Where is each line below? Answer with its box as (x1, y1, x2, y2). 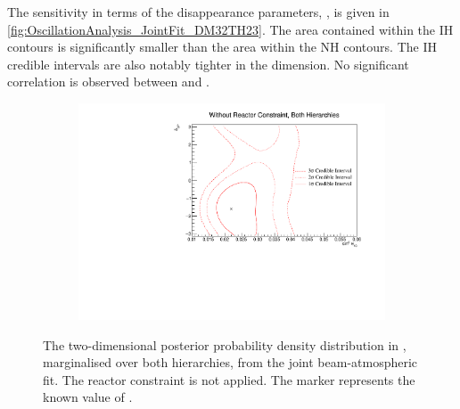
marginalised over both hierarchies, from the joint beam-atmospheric (43, 353, 418, 372)
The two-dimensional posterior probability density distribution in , (43, 335, 407, 354)
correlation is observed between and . (7, 72, 209, 91)
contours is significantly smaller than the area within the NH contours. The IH (7, 37, 437, 56)
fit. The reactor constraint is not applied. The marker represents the (43, 370, 415, 389)
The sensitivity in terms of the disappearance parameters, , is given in (7, 3, 390, 20)
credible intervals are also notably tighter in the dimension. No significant (7, 54, 409, 73)
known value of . (43, 388, 133, 406)
